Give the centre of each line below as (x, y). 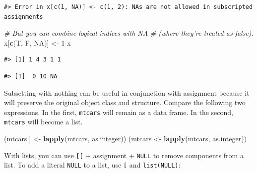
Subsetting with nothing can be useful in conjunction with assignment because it (127, 92)
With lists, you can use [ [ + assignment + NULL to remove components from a (124, 155)
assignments (24, 17)
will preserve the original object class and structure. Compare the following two (125, 102)
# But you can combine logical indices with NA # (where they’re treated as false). (129, 33)
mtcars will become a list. (43, 122)
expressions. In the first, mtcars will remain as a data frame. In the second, (119, 112)
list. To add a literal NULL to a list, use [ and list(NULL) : (92, 165)
